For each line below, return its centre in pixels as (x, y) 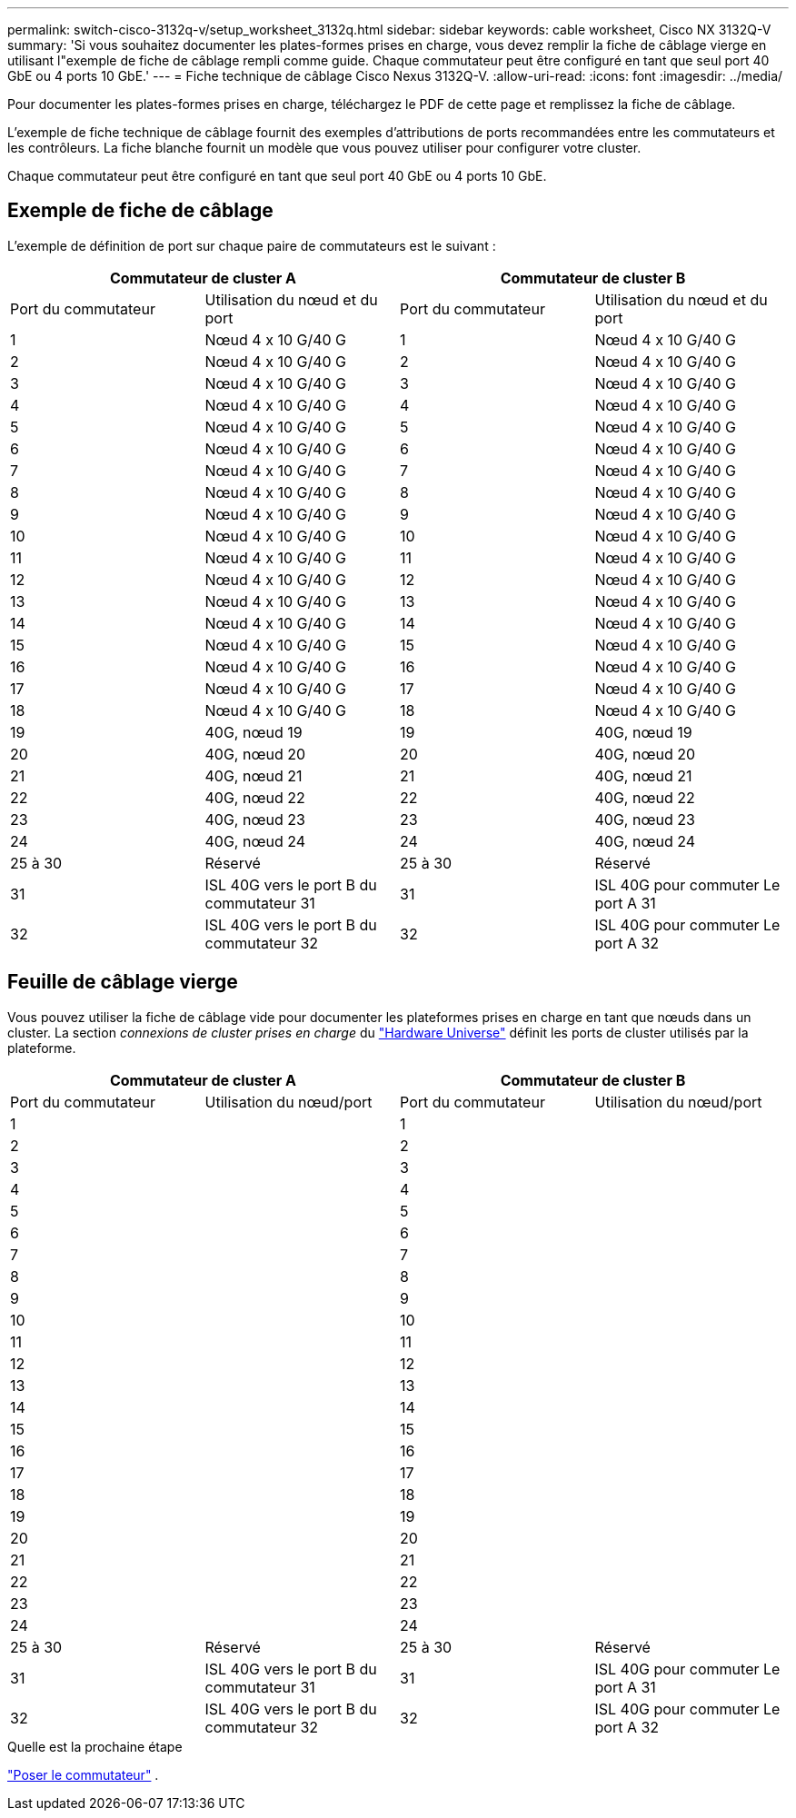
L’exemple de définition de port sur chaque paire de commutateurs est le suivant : (252, 245)
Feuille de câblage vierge (123, 982)
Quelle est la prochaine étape (95, 1746)
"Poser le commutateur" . (83, 1774)
